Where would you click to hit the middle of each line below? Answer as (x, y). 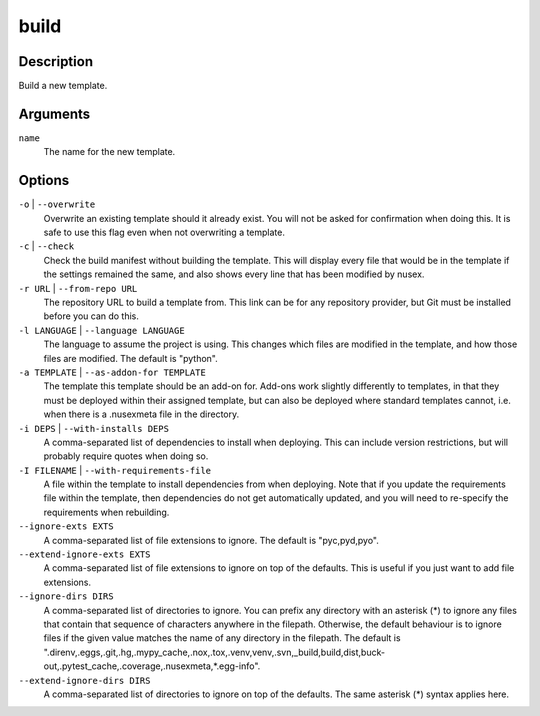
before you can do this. (91, 316)
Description (56, 61)
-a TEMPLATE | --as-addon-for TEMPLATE (112, 372)
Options (44, 180)
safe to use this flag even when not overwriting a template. (164, 232)
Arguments (54, 113)
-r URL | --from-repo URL (78, 288)
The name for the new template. (109, 152)
